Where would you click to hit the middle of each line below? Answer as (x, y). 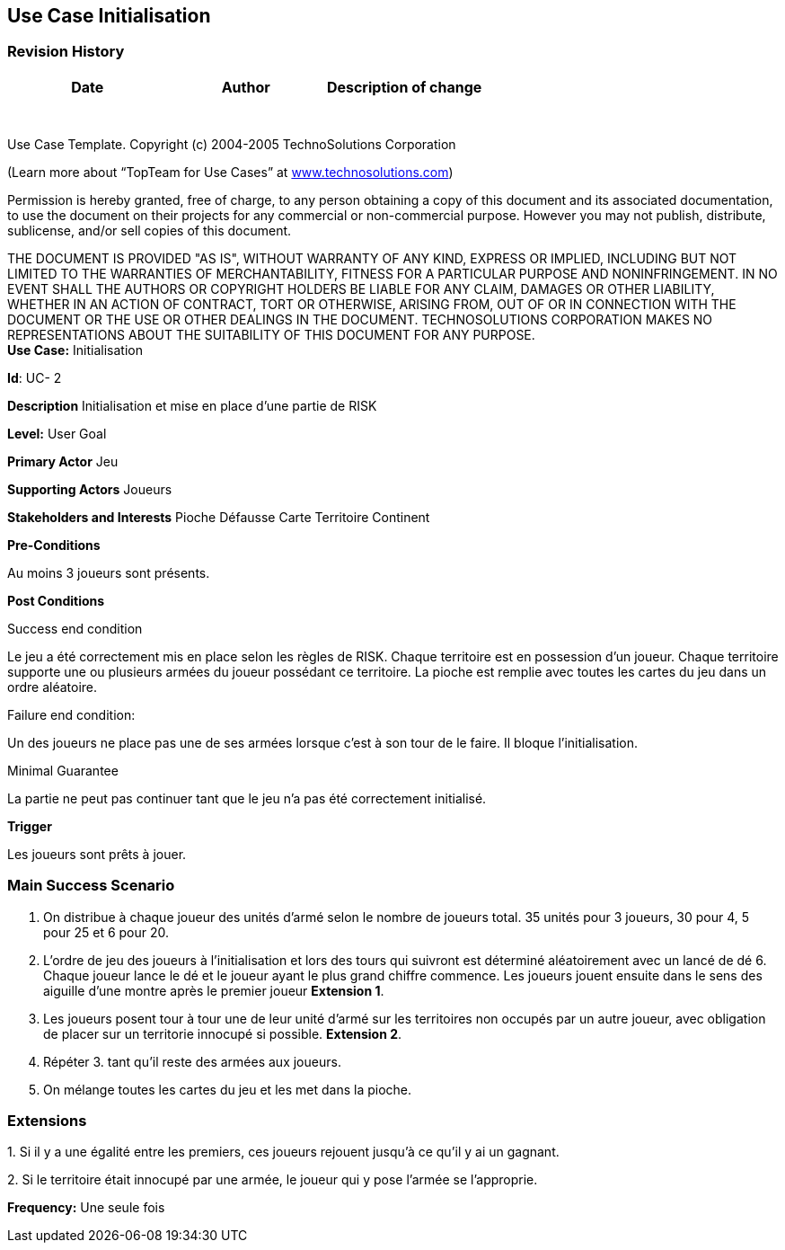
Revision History (66, 52)
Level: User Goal (57, 433)
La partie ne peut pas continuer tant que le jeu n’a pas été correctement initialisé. (247, 798)
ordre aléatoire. (53, 687)
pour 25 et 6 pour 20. (106, 932)
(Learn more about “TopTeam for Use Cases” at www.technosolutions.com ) (230, 172)
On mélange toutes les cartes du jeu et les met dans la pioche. (228, 1089)
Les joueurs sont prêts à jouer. (97, 854)
